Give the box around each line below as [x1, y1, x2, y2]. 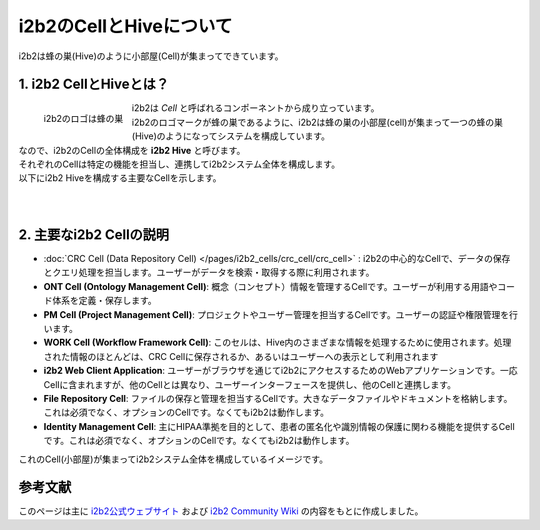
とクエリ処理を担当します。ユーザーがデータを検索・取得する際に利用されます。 [43, 266, 375, 279]
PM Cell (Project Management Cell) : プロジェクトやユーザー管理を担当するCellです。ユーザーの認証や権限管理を [43, 308, 510, 320]
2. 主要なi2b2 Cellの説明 [18, 226, 170, 243]
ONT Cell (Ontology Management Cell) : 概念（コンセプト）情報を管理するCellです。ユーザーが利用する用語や [43, 280, 498, 292]
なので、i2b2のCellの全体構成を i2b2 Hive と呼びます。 [18, 144, 246, 156]
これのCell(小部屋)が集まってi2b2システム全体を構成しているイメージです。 [18, 453, 329, 465]
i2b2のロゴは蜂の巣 [43, 113, 124, 125]
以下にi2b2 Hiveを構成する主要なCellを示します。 [18, 172, 222, 184]
